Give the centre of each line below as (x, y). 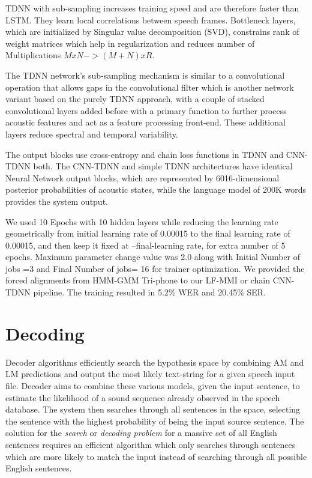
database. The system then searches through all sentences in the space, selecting (153, 409)
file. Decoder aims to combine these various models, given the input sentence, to (153, 385)
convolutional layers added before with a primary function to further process (146, 110)
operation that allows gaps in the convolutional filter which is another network (150, 87)
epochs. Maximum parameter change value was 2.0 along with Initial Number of (153, 257)
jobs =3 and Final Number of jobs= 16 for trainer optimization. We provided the (155, 268)
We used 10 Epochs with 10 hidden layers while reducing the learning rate (142, 221)
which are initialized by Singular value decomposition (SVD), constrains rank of (152, 32)
